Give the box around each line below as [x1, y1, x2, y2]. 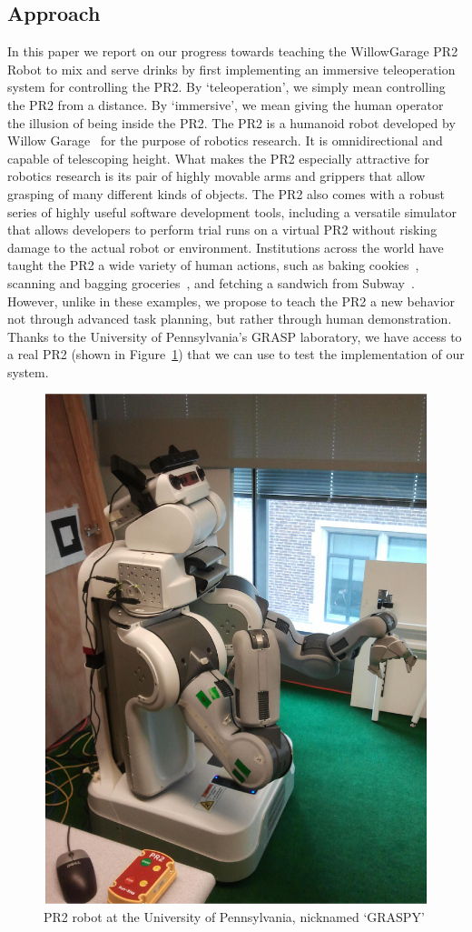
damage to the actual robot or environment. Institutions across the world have [7, 237, 444, 256]
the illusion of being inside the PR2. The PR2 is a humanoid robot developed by [7, 113, 456, 132]
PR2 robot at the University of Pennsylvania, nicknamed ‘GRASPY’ [44, 907, 425, 927]
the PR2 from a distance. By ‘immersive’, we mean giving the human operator [7, 95, 444, 114]
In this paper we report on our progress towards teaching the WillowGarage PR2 [7, 42, 458, 61]
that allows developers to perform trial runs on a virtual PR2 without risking [7, 220, 438, 239]
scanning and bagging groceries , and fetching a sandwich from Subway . [7, 273, 415, 292]
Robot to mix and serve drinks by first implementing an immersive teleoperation [7, 59, 456, 78]
